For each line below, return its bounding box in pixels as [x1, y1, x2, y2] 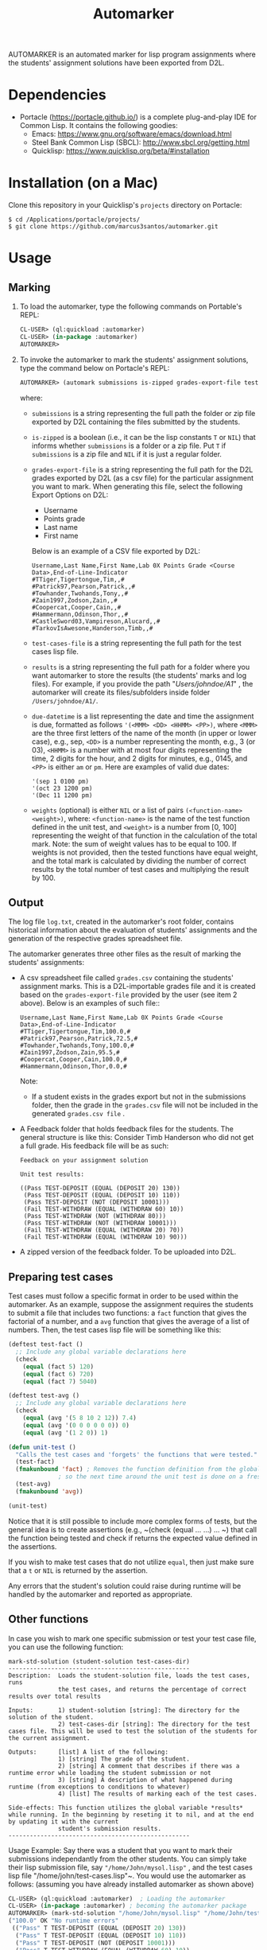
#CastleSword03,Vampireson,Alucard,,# [31, 617, 161, 625]
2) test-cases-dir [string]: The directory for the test [58, 1720, 250, 1728]
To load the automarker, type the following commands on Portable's [19, 302, 242, 311]
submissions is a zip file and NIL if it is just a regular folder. [31, 449, 222, 458]
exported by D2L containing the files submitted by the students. [31, 417, 241, 426]
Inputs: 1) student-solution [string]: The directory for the [8, 1706, 240, 1715]
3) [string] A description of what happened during [58, 1776, 233, 1784]
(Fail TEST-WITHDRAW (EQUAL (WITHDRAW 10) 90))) [23, 1233, 188, 1241]
